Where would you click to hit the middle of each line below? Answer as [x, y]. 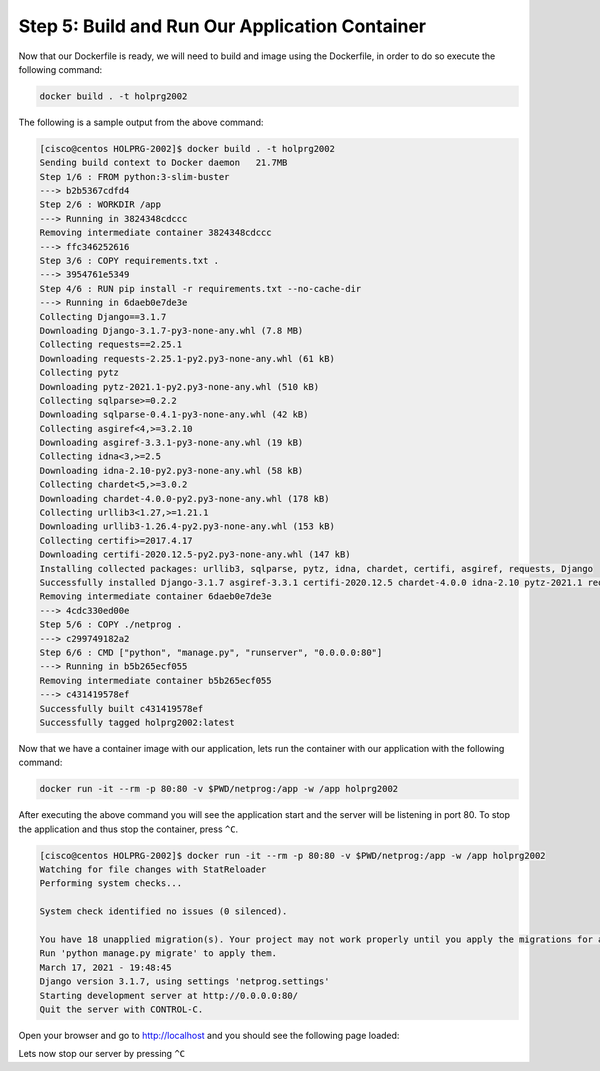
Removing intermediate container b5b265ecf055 [155, 680]
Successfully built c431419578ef [121, 708]
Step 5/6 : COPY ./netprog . [111, 624]
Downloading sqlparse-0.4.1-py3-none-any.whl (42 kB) [174, 414]
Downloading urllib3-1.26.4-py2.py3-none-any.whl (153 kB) [187, 526]
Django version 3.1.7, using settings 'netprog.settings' [184, 981]
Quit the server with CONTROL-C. [121, 1009]
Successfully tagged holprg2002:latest [137, 722]
